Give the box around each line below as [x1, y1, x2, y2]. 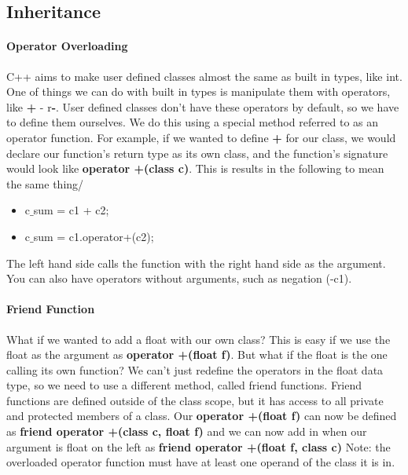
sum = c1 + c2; [33, 202, 109, 218]
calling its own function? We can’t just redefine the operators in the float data [6, 361, 384, 378]
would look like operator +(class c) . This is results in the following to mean [6, 160, 384, 177]
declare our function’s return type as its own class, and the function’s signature [6, 144, 388, 161]
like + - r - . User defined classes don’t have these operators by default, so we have [6, 98, 399, 115]
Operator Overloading [6, 38, 128, 54]
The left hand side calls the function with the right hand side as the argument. [6, 254, 386, 271]
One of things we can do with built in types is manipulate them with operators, [6, 83, 391, 100]
